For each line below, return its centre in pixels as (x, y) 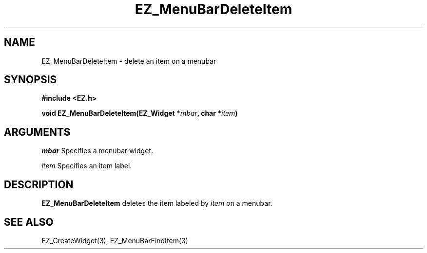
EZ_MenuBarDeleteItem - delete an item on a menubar (129, 61)
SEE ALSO (29, 222)
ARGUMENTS (37, 132)
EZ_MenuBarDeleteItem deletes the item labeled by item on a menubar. (157, 203)
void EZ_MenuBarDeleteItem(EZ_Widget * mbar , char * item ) (140, 113)
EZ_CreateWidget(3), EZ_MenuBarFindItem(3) (115, 240)
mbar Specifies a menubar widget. (97, 151)
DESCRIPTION (39, 184)
